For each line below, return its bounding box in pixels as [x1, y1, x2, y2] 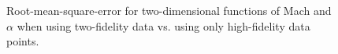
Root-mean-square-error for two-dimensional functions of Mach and [6, 2, 332, 18]
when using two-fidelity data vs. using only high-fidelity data [17, 17, 310, 34]
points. [6, 33, 39, 49]
